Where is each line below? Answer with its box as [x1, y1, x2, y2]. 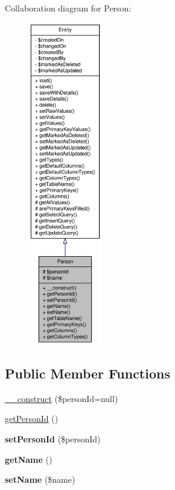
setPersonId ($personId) [5, 432, 101, 445]
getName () [5, 453, 52, 465]
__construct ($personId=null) [5, 392, 118, 404]
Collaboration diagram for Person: [5, 2, 132, 14]
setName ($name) [5, 473, 75, 486]
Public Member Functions [5, 363, 170, 382]
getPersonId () [5, 412, 59, 425]
